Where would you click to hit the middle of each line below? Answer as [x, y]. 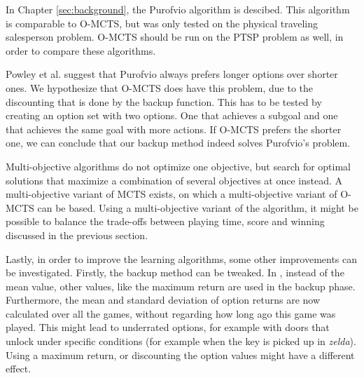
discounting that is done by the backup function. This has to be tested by [164, 101]
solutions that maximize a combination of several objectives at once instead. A [174, 180]
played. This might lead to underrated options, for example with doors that [168, 327]
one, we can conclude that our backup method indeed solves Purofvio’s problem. [178, 143]
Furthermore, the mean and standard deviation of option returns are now [163, 300]
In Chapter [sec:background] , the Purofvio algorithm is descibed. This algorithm [178, 9]
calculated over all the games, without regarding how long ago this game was [171, 313]
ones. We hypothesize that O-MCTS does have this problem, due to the [159, 87]
